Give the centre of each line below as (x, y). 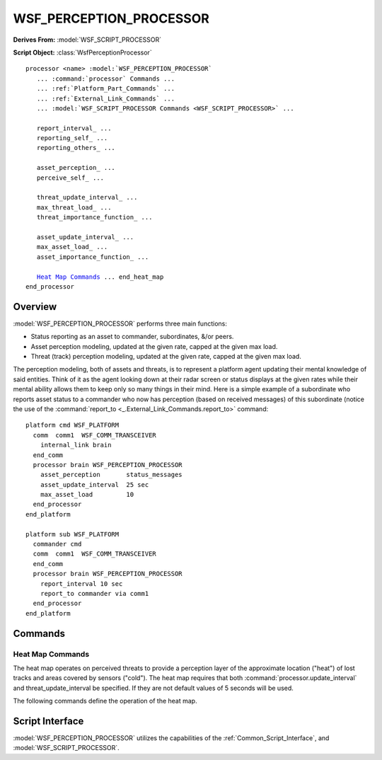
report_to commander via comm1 (94, 593)
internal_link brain (76, 445)
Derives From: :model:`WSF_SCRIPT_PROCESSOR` (87, 40)
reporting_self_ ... (72, 138)
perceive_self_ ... (70, 178)
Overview (35, 307)
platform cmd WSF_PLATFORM (73, 425)
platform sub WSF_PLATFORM (73, 534)
